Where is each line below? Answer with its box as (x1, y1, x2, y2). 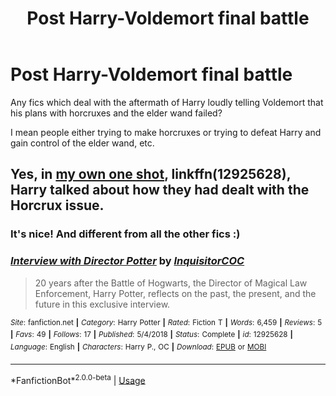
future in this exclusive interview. (34, 298, 171, 310)
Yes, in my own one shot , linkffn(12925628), (10, 166, 292, 183)
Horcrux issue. (10, 197, 105, 214)
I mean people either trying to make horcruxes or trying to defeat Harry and (10, 126, 322, 138)
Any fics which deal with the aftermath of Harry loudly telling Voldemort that (10, 96, 324, 108)
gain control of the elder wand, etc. (10, 137, 155, 149)
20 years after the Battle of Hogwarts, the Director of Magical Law (34, 277, 308, 289)
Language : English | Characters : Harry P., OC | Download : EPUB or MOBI (10, 342, 267, 352)
